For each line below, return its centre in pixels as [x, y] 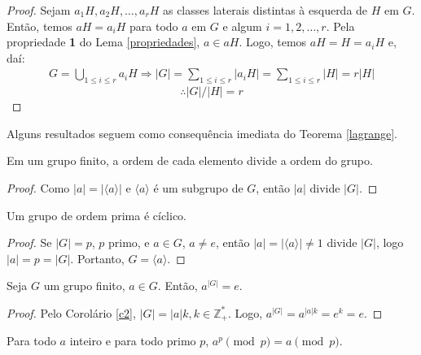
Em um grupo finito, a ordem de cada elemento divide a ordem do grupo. [190, 160]
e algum [242, 26]
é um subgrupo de [198, 187]
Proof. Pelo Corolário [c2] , [71, 312]
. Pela [340, 26]
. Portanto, [97, 258]
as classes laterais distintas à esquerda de [265, 10]
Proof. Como [38, 187]
